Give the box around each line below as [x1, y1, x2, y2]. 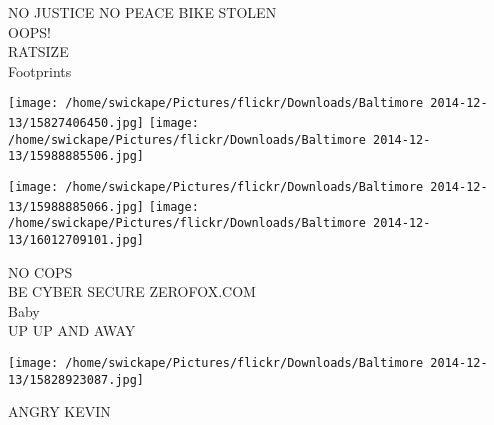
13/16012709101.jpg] [8, 232, 145, 247]
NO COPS [8, 261, 73, 282]
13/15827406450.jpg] [8, 116, 145, 131]
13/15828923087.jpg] [8, 372, 145, 387]
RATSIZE [8, 41, 69, 62]
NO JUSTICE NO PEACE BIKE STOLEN [8, 2, 277, 22]
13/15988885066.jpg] [8, 199, 145, 214]
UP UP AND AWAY [8, 320, 136, 341]
